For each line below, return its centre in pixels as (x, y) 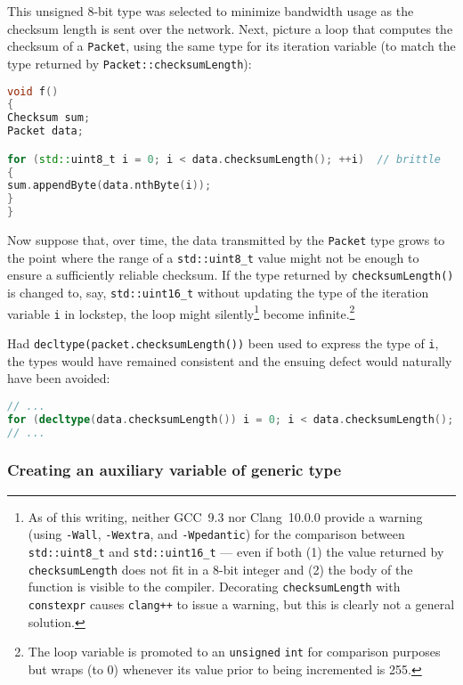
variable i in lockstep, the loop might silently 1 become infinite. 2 (181, 312)
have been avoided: (59, 378)
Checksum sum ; (49, 118)
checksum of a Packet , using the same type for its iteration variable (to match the (231, 46)
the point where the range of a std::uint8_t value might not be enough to (213, 257)
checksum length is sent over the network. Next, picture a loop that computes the (230, 28)
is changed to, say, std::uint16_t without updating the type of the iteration (218, 292)
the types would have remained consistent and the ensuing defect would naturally (230, 360)
